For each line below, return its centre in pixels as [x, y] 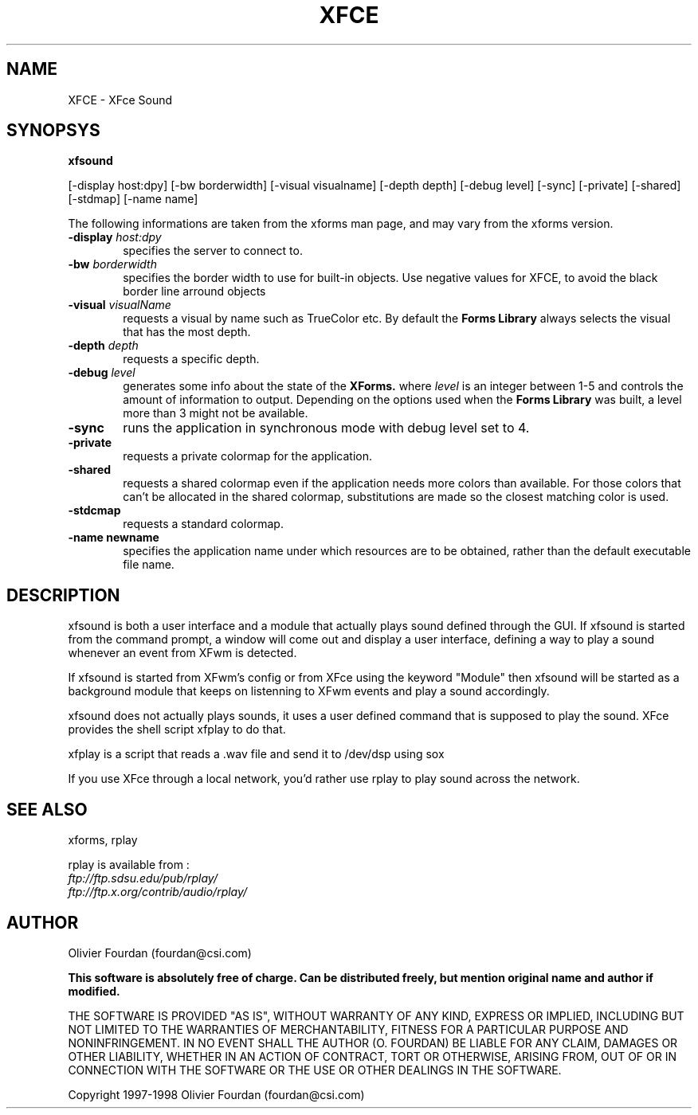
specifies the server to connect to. [213, 251]
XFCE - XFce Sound [120, 100]
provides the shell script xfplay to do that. [177, 730]
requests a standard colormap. [203, 524]
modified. [94, 991]
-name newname [114, 538]
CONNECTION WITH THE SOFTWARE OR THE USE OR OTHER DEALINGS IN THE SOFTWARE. [315, 1070]
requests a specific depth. [191, 359]
